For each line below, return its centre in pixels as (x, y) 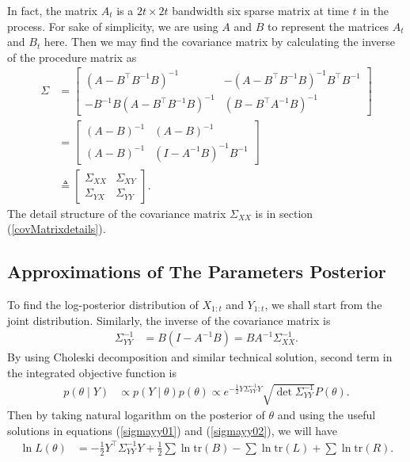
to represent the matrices (328, 26)
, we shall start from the (323, 304)
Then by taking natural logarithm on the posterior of (136, 414)
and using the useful (326, 414)
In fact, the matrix (52, 10)
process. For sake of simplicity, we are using (113, 26)
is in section (284, 213)
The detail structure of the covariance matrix (117, 213)
